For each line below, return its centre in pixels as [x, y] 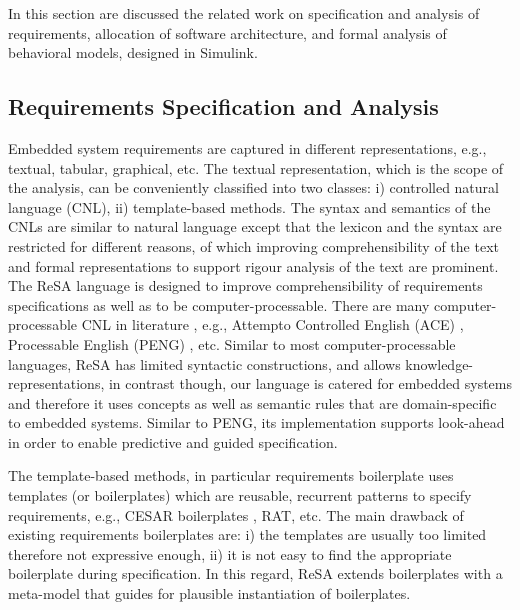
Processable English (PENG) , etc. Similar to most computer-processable [232, 343]
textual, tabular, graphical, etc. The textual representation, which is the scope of [256, 167]
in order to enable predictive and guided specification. [173, 441]
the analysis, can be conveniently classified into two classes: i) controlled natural [253, 187]
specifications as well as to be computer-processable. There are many [219, 304]
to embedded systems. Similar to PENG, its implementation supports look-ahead [256, 422]
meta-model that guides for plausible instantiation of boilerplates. [209, 593]
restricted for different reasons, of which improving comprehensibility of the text [253, 245]
